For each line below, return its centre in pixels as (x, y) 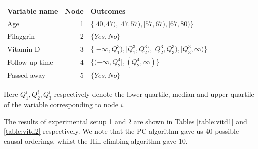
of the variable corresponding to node (61, 104)
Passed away (27, 75)
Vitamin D (24, 49)
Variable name (33, 11)
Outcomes (108, 11)
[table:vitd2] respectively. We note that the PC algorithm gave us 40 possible (122, 131)
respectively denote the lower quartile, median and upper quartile (154, 94)
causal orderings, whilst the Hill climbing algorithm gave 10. (96, 141)
